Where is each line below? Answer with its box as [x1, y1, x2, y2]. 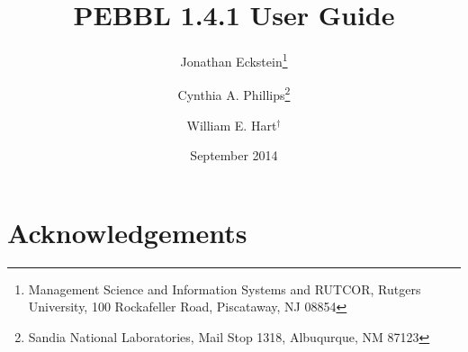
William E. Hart [186, 115, 277, 134]
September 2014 [190, 146, 278, 165]
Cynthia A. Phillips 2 [177, 83, 291, 104]
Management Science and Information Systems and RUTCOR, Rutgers [28, 279, 421, 298]
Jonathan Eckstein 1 [180, 50, 288, 70]
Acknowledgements [7, 213, 247, 250]
